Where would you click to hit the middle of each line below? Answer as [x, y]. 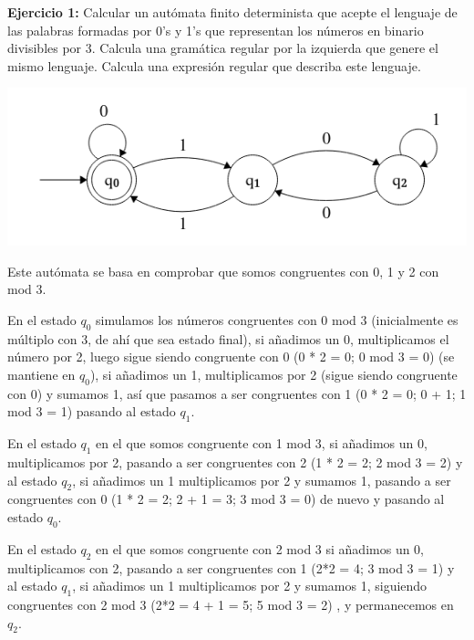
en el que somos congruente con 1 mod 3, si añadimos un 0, [261, 443]
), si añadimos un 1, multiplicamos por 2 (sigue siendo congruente [273, 374]
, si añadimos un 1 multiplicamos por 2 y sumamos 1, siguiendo [250, 586]
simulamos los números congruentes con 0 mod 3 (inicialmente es [277, 319]
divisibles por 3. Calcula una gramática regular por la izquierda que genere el [223, 48]
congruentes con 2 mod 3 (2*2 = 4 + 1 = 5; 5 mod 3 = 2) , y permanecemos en [231, 604]
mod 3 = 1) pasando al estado [92, 411]
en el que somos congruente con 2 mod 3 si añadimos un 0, [259, 548]
